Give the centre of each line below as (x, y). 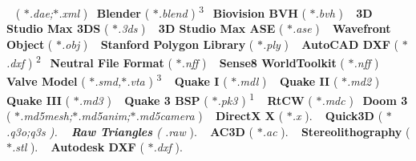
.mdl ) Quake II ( (287, 81)
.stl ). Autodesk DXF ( (78, 147)
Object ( (30, 44)
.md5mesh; (46, 116)
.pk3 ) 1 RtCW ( (265, 99)
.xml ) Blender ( (104, 12)
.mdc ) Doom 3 (365, 100)
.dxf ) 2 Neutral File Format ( (89, 62)
